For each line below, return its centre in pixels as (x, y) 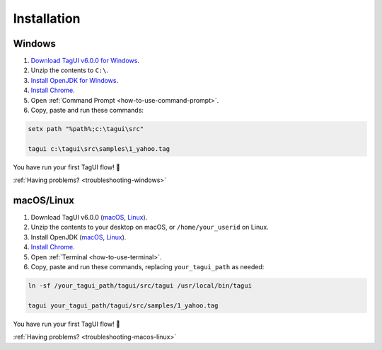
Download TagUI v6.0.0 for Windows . (85, 61)
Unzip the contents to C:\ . (70, 70)
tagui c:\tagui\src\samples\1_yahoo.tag (99, 148)
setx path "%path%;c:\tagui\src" (86, 129)
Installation (47, 18)
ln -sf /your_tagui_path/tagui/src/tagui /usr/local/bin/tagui (140, 286)
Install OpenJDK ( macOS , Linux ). (79, 237)
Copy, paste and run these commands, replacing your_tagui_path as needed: (147, 267)
